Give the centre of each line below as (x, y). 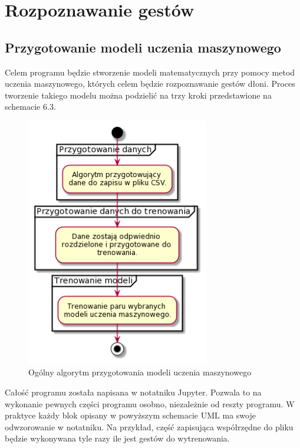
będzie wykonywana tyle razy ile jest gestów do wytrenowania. (117, 438)
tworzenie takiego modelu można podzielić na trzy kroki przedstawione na (138, 95)
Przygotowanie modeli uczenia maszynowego (143, 47)
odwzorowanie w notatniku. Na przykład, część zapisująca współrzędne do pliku (149, 426)
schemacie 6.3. (30, 107)
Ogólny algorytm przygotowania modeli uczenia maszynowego (140, 372)
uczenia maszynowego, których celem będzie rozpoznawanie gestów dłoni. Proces (150, 84)
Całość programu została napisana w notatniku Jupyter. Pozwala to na (133, 392)
